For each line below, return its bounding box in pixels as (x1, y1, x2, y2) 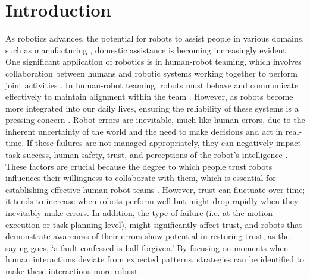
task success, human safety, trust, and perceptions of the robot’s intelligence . (5, 148, 288, 161)
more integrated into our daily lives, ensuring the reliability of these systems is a (5, 102, 299, 114)
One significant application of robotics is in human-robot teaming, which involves (5, 55, 302, 68)
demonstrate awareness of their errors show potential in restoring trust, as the (5, 230, 290, 242)
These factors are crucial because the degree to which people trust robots (5, 160, 273, 172)
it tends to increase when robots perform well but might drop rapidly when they (5, 195, 299, 207)
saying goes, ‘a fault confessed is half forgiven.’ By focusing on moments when (5, 241, 289, 253)
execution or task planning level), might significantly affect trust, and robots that (5, 218, 302, 230)
